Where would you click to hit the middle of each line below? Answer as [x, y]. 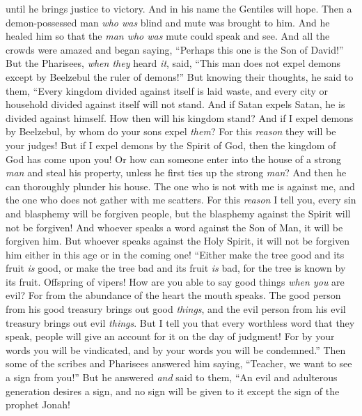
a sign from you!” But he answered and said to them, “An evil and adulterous [172, 377]
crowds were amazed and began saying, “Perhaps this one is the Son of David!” [175, 49]
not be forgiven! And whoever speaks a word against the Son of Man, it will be [174, 227]
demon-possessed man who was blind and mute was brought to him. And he [168, 22]
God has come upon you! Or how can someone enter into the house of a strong [173, 159]
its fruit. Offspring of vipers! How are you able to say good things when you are [175, 281]
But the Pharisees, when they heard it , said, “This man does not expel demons [173, 63]
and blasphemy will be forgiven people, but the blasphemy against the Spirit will [178, 213]
